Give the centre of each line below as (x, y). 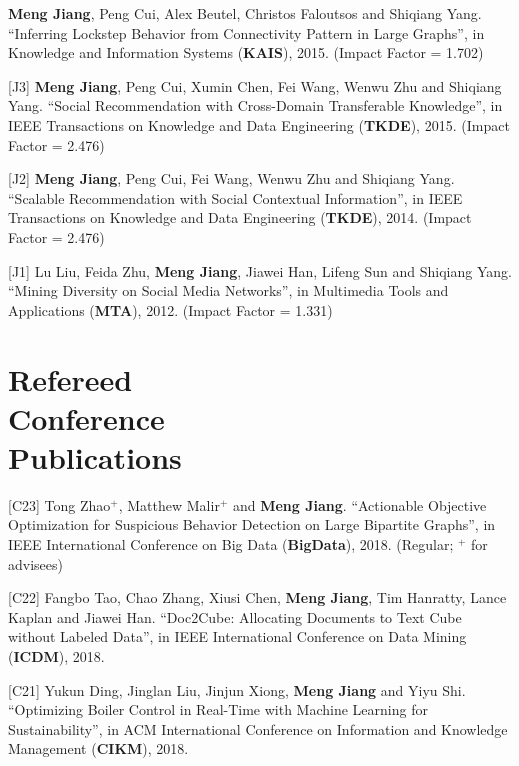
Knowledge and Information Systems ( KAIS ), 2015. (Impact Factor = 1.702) (246, 52)
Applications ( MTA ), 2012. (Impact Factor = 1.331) (170, 309)
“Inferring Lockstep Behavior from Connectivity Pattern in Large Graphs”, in (246, 32)
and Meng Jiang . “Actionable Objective (359, 504)
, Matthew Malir (169, 504)
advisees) (35, 563)
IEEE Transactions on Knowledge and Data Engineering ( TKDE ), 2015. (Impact (259, 124)
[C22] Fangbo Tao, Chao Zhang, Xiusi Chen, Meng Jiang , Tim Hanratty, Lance (257, 597)
